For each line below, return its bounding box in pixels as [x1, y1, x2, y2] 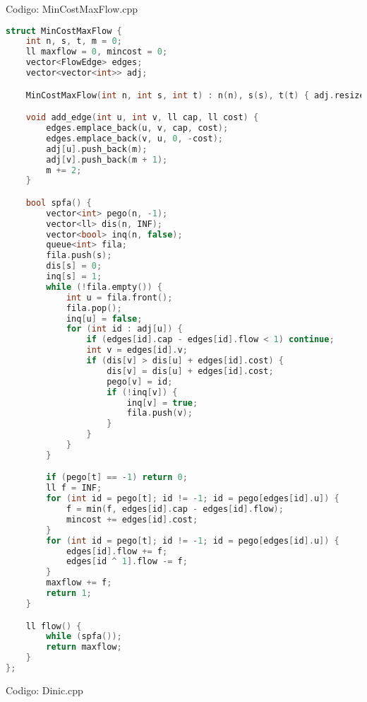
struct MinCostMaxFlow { [6, 25, 122, 36]
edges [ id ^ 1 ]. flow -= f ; [66, 556, 188, 567]
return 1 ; [46, 588, 92, 599]
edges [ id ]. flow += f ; [66, 546, 168, 556]
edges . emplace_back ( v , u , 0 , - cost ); [46, 133, 223, 144]
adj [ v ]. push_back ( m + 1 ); [46, 154, 168, 165]
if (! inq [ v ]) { [107, 387, 178, 397]
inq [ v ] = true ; [126, 397, 198, 408]
